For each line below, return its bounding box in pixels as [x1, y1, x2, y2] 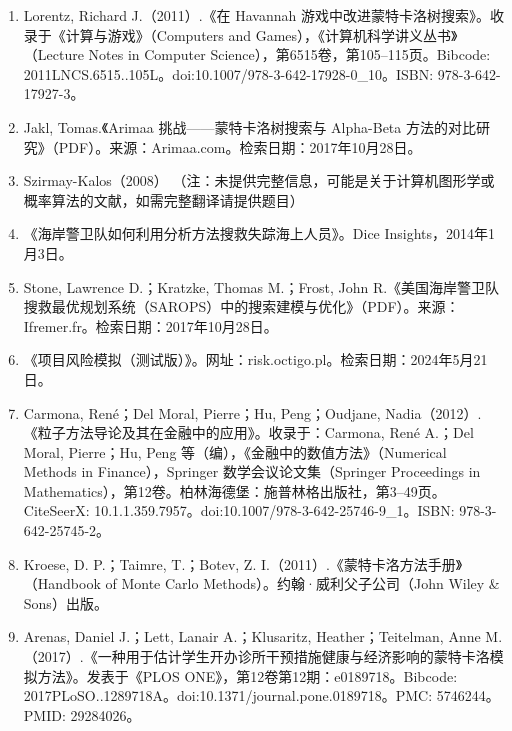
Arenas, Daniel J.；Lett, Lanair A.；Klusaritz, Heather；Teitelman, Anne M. [23, 626, 503, 647]
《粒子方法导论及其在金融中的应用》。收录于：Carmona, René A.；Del [23, 422, 474, 443]
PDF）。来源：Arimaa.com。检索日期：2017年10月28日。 [58, 136, 422, 157]
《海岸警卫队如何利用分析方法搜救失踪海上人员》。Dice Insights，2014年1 [23, 223, 496, 244]
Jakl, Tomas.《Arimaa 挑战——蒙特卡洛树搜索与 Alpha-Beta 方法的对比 [23, 116, 476, 137]
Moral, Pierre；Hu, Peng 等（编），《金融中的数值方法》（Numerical [23, 441, 447, 462]
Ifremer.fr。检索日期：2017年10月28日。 [23, 315, 278, 336]
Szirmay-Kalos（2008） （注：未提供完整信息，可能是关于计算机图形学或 [23, 170, 495, 191]
